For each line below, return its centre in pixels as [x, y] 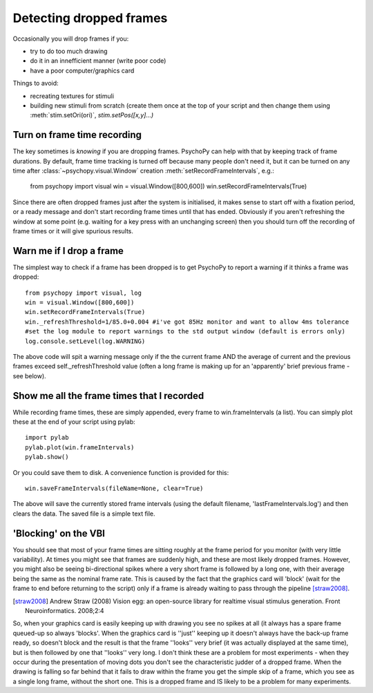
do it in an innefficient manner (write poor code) [98, 61]
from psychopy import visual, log [83, 293]
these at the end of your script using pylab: [74, 422]
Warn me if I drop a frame [68, 251]
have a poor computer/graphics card [82, 70]
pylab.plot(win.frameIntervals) [80, 447]
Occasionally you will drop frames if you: [71, 39]
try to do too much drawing [69, 51]
